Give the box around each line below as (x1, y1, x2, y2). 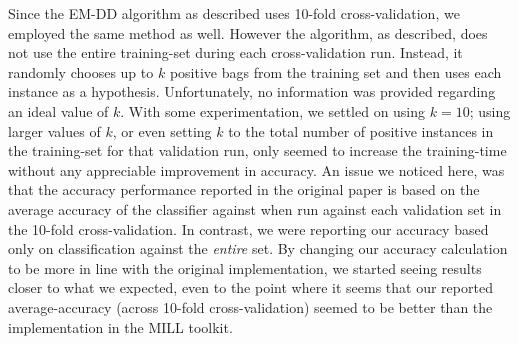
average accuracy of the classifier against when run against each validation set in (8, 198, 502, 219)
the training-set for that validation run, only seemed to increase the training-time (8, 140, 507, 161)
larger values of (8, 120, 101, 141)
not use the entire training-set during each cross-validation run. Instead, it (8, 42, 463, 63)
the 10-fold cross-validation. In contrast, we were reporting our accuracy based (8, 218, 489, 239)
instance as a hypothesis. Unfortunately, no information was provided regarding (8, 81, 496, 102)
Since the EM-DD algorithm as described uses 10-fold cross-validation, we (8, 3, 460, 23)
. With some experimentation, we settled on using (120, 100, 426, 121)
